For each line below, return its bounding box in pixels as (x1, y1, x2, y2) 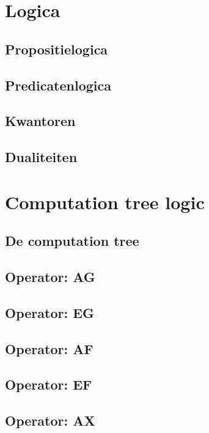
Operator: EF (5, 375, 92, 394)
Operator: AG (5, 267, 95, 286)
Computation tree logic (5, 189, 205, 214)
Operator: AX (5, 411, 95, 430)
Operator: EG (5, 303, 95, 322)
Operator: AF (5, 339, 94, 358)
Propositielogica (5, 39, 108, 58)
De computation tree (5, 231, 139, 250)
